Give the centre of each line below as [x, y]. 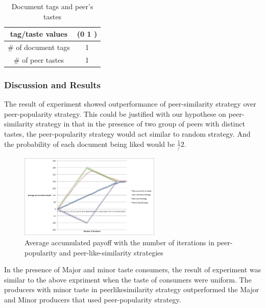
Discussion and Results [52, 84]
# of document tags [39, 47]
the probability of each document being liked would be [90, 144]
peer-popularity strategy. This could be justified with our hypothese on [115, 113]
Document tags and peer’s [52, 6]
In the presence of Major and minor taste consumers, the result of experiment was [133, 269]
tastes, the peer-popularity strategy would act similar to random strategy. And [127, 133]
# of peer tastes [39, 59]
